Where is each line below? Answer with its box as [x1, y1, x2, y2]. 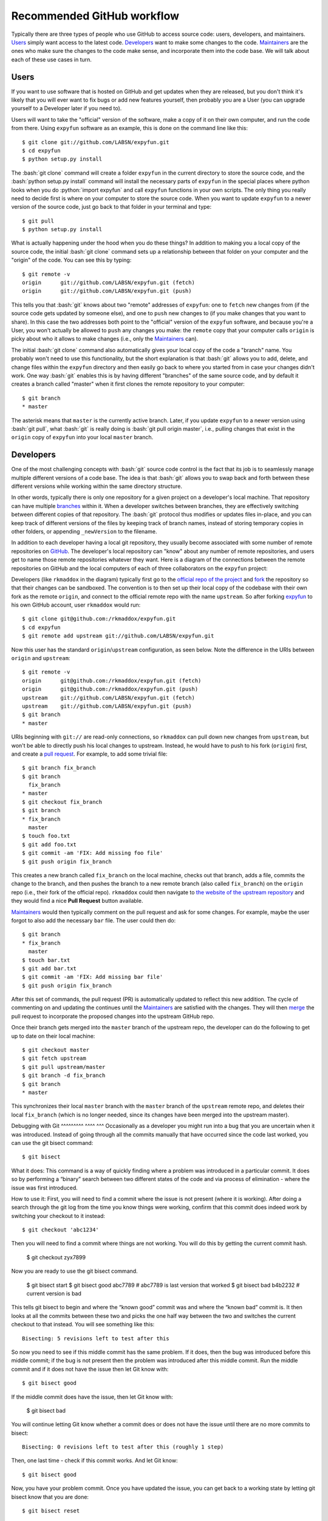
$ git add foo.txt [22, 841, 77, 848]
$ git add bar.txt [22, 965, 77, 972]
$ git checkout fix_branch [22, 798, 103, 806]
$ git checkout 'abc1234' [22, 1227, 100, 1233]
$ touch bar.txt [22, 956, 70, 964]
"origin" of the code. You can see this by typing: [11, 256, 132, 264]
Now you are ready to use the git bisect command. [11, 1267, 138, 1275]
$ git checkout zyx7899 [26, 1253, 86, 1261]
